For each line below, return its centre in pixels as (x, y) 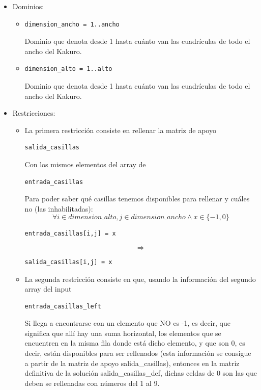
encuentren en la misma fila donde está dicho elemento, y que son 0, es (135, 343)
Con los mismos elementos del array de (85, 164)
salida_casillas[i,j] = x (68, 262)
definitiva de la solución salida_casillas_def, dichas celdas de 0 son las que (141, 373)
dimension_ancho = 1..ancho (72, 24)
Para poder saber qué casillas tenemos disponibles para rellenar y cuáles (137, 199)
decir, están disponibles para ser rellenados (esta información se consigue (138, 353)
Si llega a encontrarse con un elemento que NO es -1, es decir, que (127, 323)
